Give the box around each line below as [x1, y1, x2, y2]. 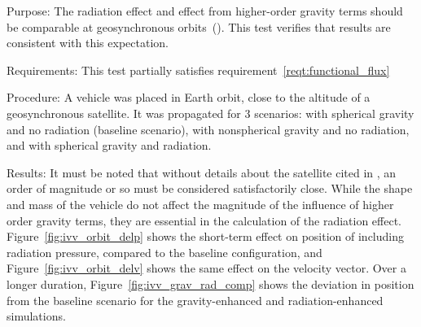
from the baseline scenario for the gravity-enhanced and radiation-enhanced [7, 291, 384, 308]
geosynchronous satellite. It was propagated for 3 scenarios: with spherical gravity [7, 104, 414, 121]
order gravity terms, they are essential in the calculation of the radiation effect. [7, 211, 402, 229]
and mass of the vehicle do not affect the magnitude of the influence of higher [7, 195, 394, 212]
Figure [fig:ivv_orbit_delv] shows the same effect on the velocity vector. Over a [7, 259, 406, 277]
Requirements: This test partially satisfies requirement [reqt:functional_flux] [7, 61, 390, 78]
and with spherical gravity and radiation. [7, 137, 212, 154]
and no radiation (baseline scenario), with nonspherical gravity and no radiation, [7, 120, 410, 137]
